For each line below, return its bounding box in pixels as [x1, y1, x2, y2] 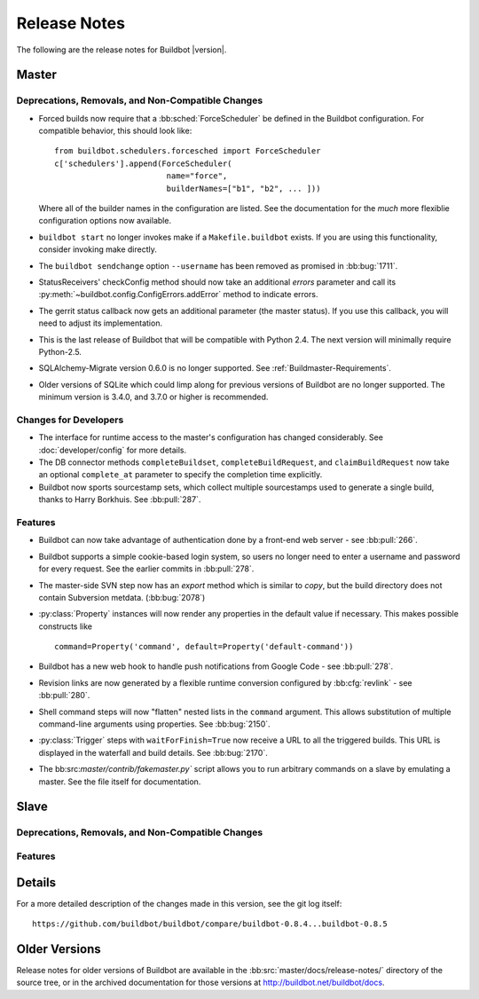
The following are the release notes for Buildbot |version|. [16, 44, 227, 55]
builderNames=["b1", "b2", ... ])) [166, 183, 321, 193]
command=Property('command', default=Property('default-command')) [54, 641, 354, 652]
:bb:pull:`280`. [38, 690, 90, 701]
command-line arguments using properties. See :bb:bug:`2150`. [38, 719, 271, 729]
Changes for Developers [16, 413, 124, 426]
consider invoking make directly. [38, 244, 157, 255]
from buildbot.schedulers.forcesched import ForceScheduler [54, 146, 321, 156]
